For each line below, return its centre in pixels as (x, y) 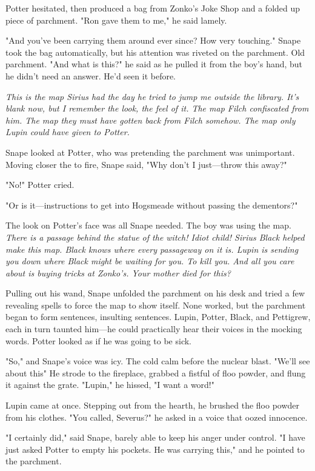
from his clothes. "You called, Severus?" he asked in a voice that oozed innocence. (157, 417)
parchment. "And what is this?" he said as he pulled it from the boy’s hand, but (154, 64)
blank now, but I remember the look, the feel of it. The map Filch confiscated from (157, 108)
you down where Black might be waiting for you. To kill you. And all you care (150, 261)
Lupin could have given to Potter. (68, 132)
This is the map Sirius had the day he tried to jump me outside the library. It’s (152, 96)
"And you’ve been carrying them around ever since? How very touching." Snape (153, 40)
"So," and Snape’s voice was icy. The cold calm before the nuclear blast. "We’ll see (158, 361)
